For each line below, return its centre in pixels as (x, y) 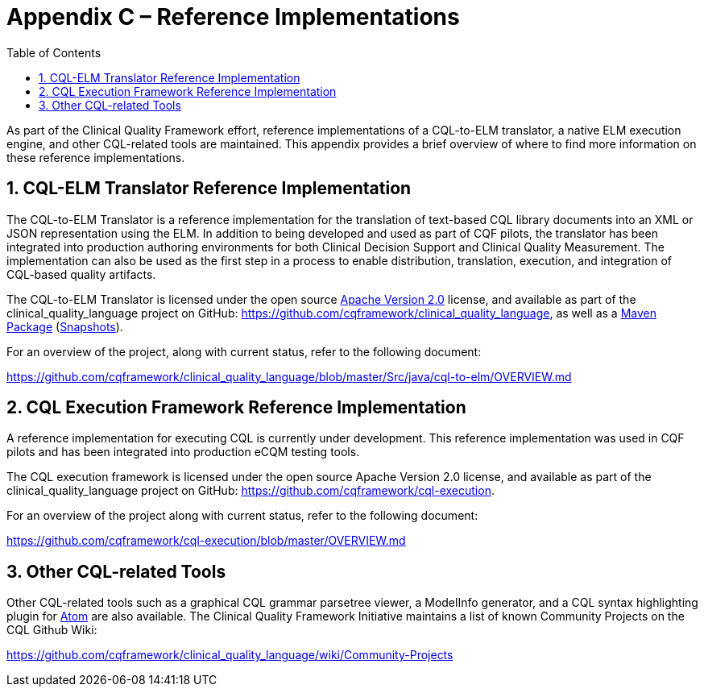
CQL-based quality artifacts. (81, 274)
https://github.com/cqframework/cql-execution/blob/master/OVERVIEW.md (206, 541)
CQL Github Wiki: (52, 630)
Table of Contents (54, 52)
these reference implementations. (96, 157)
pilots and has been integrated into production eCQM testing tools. (183, 452)
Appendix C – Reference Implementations (233, 17)
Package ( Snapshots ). (65, 326)
